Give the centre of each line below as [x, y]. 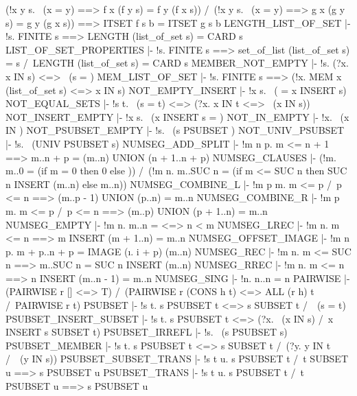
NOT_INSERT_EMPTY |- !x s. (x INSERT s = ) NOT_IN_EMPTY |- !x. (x [177, 116]
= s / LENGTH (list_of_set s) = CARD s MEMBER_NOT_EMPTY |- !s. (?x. [177, 63]
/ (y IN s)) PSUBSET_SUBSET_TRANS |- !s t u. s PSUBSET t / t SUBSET [177, 359]
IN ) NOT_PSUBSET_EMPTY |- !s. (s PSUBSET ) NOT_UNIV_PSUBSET [175, 130]
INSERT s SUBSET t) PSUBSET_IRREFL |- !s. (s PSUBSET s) [147, 332]
